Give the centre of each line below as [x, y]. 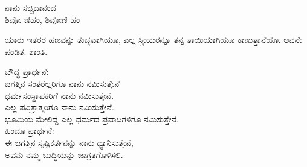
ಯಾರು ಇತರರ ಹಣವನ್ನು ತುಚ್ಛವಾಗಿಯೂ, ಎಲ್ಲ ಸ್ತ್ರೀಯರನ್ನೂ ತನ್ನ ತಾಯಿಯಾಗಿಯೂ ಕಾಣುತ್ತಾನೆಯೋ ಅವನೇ [153, 39]
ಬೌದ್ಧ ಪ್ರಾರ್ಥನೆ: [27, 71]
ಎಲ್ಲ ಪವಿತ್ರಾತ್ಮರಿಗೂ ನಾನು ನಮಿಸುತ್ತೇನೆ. [60, 107]
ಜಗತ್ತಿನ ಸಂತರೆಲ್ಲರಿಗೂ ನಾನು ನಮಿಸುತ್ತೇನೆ [62, 83]
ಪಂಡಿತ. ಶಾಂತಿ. [26, 51]
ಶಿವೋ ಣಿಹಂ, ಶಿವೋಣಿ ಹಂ [43, 19]
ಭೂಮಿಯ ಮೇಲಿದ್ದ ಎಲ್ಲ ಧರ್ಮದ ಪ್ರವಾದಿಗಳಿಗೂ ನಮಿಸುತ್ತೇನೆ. [92, 118]
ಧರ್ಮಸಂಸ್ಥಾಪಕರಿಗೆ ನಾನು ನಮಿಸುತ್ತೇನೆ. [60, 95]
